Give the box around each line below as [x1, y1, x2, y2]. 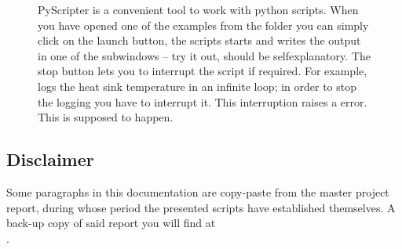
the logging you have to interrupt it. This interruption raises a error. [38, 93, 367, 110]
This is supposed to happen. [38, 109, 174, 125]
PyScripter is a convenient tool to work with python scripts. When [38, 2, 359, 17]
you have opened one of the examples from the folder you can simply [38, 16, 369, 33]
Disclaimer [6, 147, 94, 171]
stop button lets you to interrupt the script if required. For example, [38, 63, 367, 79]
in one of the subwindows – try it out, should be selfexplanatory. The [38, 47, 371, 63]
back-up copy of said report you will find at [6, 215, 216, 231]
